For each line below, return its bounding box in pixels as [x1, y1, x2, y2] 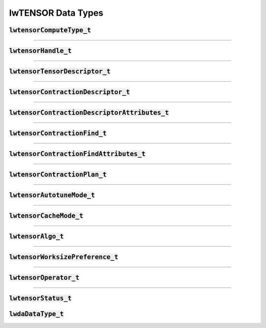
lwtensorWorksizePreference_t [9, 253, 119, 261]
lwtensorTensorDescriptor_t [9, 67, 111, 75]
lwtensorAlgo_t [9, 232, 64, 241]
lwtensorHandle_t [9, 47, 72, 55]
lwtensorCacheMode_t [9, 212, 84, 220]
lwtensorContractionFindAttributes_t [9, 150, 146, 158]
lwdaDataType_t [9, 310, 64, 318]
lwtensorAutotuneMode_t [9, 191, 96, 199]
